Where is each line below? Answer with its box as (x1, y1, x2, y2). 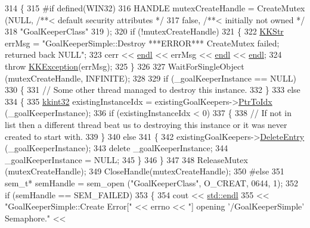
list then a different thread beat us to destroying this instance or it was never (5, 118, 287, 130)
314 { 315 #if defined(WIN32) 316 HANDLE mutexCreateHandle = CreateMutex (5, 2, 305, 14)
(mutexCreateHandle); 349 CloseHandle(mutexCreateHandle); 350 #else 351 (5, 165, 284, 177)
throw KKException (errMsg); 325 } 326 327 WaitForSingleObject (5, 60, 244, 72)
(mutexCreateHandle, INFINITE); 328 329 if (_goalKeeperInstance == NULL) (5, 71, 296, 84)
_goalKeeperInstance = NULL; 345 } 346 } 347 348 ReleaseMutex (5, 153, 248, 165)
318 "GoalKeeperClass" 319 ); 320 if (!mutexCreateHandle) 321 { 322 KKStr (5, 25, 284, 38)
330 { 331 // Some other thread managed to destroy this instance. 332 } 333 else (5, 83, 300, 96)
